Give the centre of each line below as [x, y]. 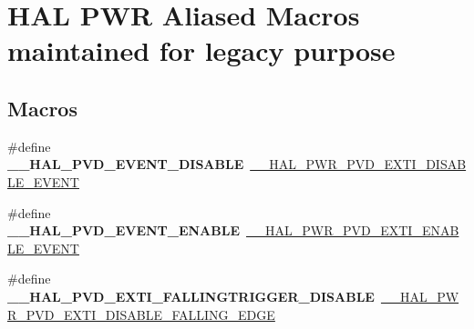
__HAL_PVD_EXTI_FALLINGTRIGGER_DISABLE [191, 296]
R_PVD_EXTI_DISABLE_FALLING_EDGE [141, 314]
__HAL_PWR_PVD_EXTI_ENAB [353, 230]
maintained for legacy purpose [201, 50]
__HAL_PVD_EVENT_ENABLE [124, 230]
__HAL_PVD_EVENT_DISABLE [126, 164]
